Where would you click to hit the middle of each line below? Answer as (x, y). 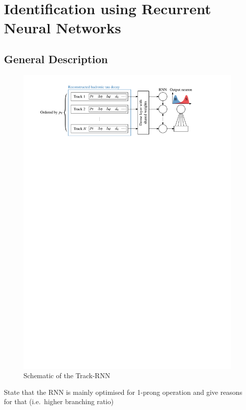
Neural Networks (63, 28)
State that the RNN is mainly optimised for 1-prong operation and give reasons (123, 392)
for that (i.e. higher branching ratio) (59, 401)
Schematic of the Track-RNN (67, 375)
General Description (56, 59)
